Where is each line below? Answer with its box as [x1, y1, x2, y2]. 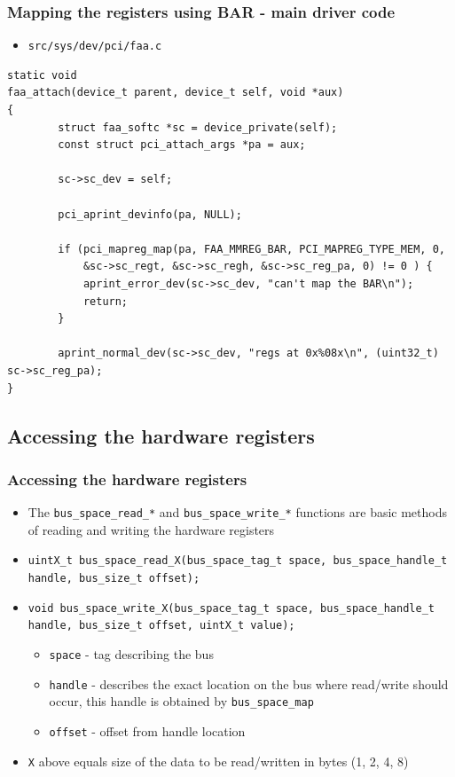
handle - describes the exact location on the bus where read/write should [49, 674, 449, 693]
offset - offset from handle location [49, 722, 246, 740]
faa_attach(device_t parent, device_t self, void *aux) [7, 86, 344, 99]
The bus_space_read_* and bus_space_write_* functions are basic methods [27, 503, 447, 522]
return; [82, 294, 129, 308]
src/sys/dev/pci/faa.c [27, 40, 162, 53]
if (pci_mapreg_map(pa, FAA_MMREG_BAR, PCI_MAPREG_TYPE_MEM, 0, [58, 242, 445, 255]
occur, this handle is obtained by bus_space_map [49, 692, 314, 710]
